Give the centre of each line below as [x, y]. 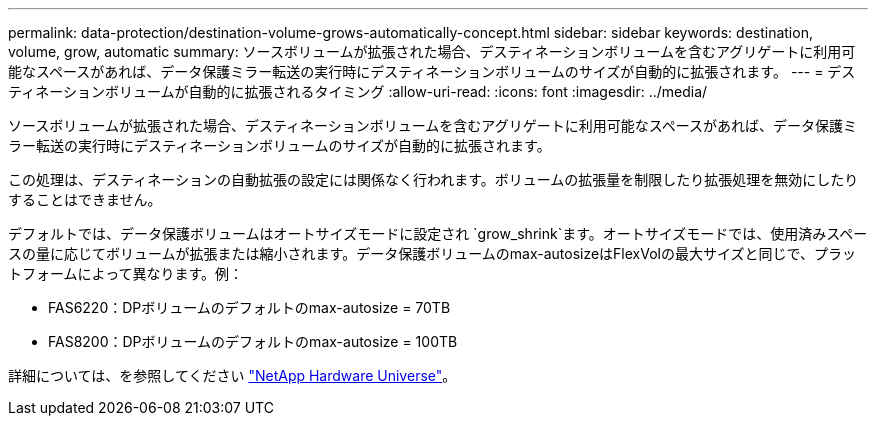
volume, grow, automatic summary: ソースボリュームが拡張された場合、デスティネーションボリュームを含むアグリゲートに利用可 [432, 51]
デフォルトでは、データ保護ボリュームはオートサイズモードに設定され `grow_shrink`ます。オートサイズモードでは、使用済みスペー [438, 233]
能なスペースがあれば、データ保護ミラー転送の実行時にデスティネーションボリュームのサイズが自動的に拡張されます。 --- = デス [432, 71]
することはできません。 [85, 199]
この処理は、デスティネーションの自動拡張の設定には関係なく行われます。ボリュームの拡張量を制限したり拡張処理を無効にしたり [433, 179]
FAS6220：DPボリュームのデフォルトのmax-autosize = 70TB [249, 307]
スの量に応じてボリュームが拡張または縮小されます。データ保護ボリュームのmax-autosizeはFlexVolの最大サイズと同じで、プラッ [432, 253]
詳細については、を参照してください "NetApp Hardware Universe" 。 [232, 375]
